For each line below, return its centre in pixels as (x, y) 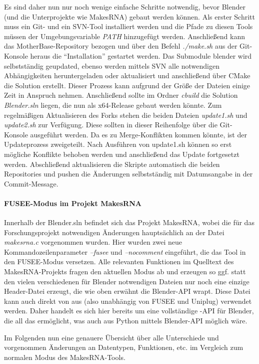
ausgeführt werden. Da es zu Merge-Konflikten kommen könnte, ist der (138, 134)
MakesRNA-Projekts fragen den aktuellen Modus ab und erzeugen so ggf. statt (125, 271)
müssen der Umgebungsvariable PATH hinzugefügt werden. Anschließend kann (124, 36)
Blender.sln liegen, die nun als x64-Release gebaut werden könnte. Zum (113, 105)
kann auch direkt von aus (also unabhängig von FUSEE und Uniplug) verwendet (128, 301)
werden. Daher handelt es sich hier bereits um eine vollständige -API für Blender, (129, 311)
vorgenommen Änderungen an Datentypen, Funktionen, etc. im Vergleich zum (124, 347)
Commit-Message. (31, 183)
